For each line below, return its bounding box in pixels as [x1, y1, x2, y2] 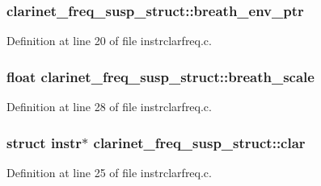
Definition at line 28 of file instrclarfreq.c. [6, 98, 212, 115]
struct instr [6, 132, 82, 152]
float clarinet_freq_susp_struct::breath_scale [6, 66, 315, 86]
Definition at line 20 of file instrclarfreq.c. [6, 32, 212, 49]
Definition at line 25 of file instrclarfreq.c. [6, 163, 212, 180]
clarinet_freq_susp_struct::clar [93, 132, 306, 152]
